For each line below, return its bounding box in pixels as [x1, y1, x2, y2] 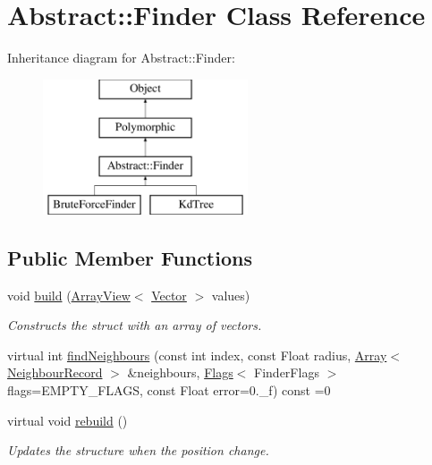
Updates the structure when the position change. [7, 441, 269, 460]
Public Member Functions [7, 243, 252, 271]
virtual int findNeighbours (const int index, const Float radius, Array [7, 345, 387, 364]
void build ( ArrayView [7, 285, 131, 304]
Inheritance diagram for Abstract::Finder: [7, 48, 235, 67]
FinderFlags [254, 363, 319, 382]
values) [211, 285, 250, 304]
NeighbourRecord [7, 363, 103, 382]
